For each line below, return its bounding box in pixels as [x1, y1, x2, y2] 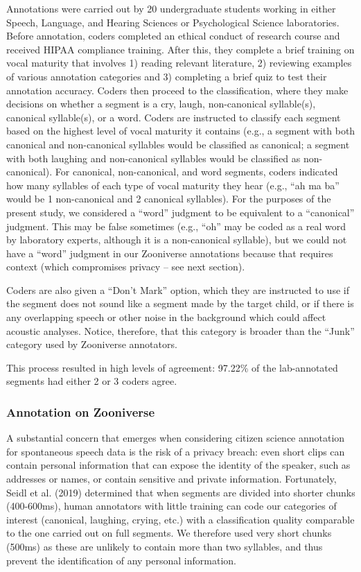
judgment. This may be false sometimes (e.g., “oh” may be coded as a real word [6, 218, 346, 233]
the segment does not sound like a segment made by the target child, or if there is [6, 296, 354, 311]
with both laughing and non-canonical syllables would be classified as [6, 150, 301, 165]
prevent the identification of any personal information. [6, 553, 236, 567]
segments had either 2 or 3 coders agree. [6, 374, 177, 388]
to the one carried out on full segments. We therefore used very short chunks [6, 526, 332, 540]
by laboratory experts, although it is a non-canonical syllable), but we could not [6, 232, 347, 247]
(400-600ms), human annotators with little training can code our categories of [6, 499, 337, 513]
